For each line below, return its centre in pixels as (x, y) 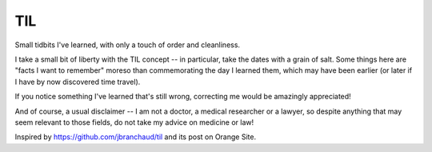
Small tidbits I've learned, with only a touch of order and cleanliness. (127, 45)
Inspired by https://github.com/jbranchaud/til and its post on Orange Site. (135, 137)
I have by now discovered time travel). (78, 82)
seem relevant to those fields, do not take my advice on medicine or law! (134, 122)
